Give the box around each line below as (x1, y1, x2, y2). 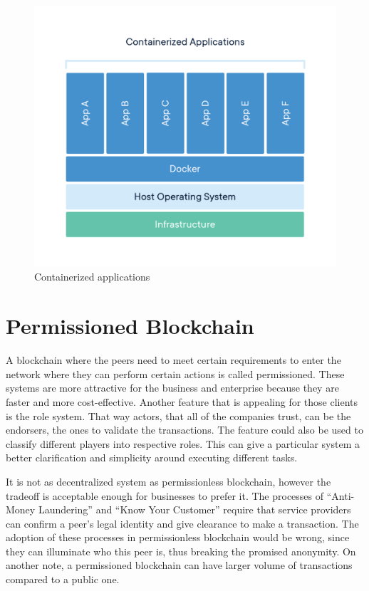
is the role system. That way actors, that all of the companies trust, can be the (6, 408, 351, 423)
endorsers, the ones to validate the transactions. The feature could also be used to (6, 422, 363, 437)
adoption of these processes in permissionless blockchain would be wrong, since (6, 530, 350, 545)
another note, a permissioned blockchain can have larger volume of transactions (6, 558, 353, 572)
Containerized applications (34, 269, 150, 284)
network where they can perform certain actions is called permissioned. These (6, 366, 345, 381)
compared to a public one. (6, 572, 120, 587)
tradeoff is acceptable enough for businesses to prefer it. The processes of (6, 488, 324, 503)
